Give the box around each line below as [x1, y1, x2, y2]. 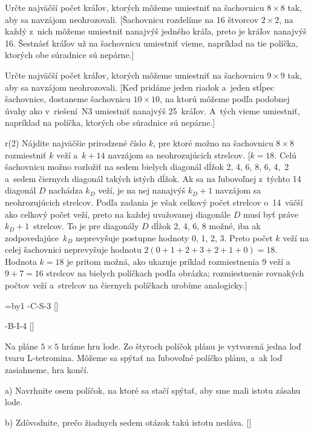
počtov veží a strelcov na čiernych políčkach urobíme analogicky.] [5, 279, 247, 291]
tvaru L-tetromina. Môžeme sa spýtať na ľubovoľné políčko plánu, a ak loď [5, 351, 283, 364]
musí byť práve [243, 207, 298, 220]
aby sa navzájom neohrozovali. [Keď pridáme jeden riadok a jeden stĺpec [5, 80, 275, 93]
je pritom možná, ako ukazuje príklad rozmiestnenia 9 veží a [67, 255, 290, 267]
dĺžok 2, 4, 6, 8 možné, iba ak [151, 220, 261, 232]
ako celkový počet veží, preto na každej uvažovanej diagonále [5, 207, 231, 220]
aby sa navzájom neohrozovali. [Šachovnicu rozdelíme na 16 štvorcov [5, 13, 259, 25]
